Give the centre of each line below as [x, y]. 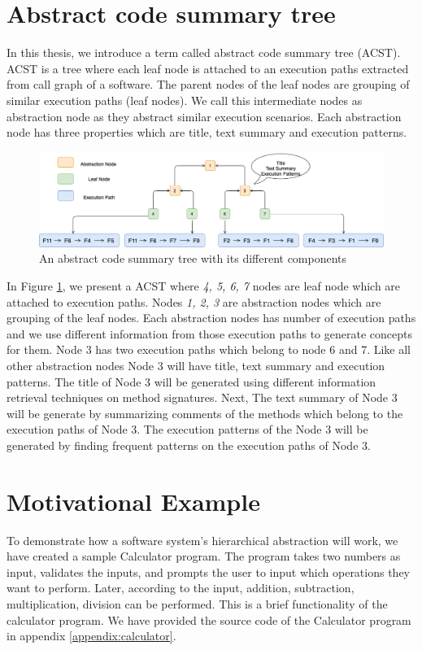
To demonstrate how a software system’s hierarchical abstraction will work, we [202, 540]
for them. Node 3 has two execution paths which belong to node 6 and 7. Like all [209, 349]
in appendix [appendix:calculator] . [91, 636]
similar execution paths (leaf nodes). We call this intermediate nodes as [185, 100]
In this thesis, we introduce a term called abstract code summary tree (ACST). [204, 52]
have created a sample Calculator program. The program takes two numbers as [204, 556]
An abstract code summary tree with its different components [193, 258]
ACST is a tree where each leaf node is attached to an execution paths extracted [208, 68]
